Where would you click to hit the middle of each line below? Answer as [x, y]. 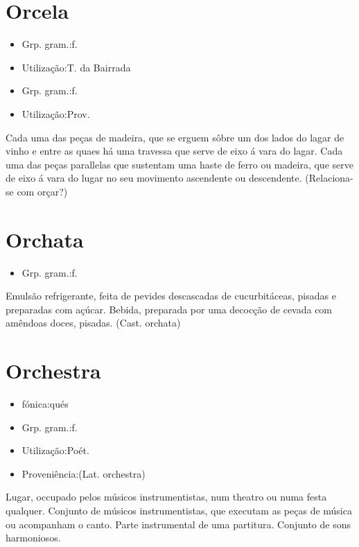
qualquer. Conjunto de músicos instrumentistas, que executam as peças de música [179, 511]
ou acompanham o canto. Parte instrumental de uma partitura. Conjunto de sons [178, 524]
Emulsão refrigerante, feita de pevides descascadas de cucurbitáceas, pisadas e [171, 296]
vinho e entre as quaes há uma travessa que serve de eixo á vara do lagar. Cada [174, 151]
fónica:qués [45, 404]
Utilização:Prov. [56, 113]
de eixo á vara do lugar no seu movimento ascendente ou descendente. [154, 178]
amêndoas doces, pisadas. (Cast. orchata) [93, 323]
